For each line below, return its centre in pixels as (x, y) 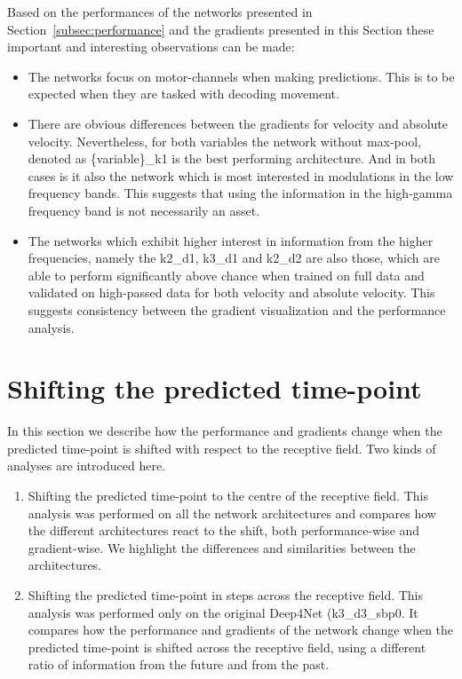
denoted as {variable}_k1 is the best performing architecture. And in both (231, 158)
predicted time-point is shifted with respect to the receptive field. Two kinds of (222, 448)
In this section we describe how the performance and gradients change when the (225, 431)
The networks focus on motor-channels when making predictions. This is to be (241, 76)
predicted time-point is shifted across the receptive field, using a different (227, 647)
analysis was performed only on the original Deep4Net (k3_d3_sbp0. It (223, 612)
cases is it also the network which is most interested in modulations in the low (241, 175)
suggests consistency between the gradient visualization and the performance (237, 309)
